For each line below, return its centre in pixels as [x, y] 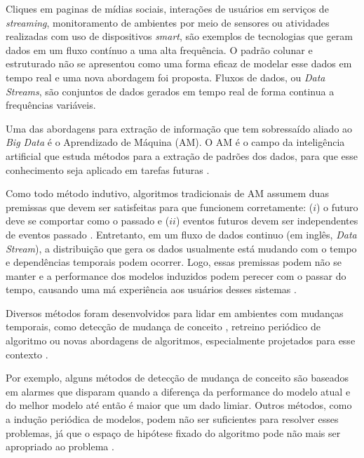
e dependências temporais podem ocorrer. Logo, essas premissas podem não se [174, 262]
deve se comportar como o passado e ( [88, 221]
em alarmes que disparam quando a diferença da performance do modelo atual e [178, 391]
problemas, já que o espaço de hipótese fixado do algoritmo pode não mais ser [173, 432]
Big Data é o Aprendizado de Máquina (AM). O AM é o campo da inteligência [175, 142]
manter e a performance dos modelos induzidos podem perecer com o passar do [176, 275]
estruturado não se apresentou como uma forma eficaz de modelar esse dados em [179, 63]
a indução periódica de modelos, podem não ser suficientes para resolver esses [172, 419]
